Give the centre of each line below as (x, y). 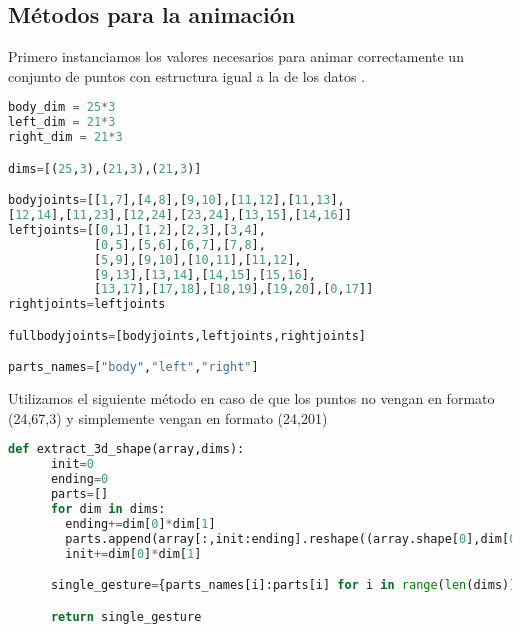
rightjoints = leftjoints (87, 304)
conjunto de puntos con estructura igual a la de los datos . (186, 75)
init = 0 (72, 464)
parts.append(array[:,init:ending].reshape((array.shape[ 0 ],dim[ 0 (291, 538)
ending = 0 (79, 479)
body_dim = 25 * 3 (62, 107)
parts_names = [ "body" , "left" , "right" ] (133, 367)
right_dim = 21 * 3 (65, 137)
